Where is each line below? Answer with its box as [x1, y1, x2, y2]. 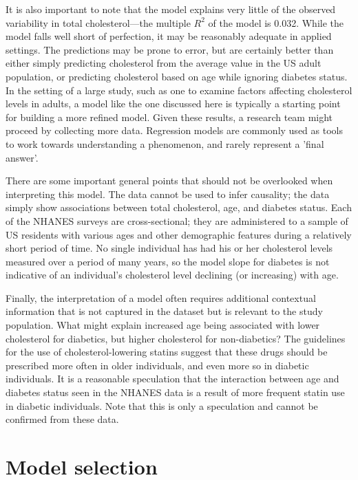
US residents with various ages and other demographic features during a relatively [6, 227, 352, 241]
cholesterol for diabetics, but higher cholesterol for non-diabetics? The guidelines [6, 331, 346, 345]
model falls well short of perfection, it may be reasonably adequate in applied [6, 29, 332, 43]
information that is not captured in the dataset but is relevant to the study [6, 304, 323, 318]
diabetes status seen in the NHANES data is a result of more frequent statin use [6, 385, 345, 400]
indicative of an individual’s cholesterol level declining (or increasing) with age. [6, 268, 339, 282]
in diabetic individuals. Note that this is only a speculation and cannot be [6, 398, 318, 413]
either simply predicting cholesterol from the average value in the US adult [6, 56, 322, 70]
